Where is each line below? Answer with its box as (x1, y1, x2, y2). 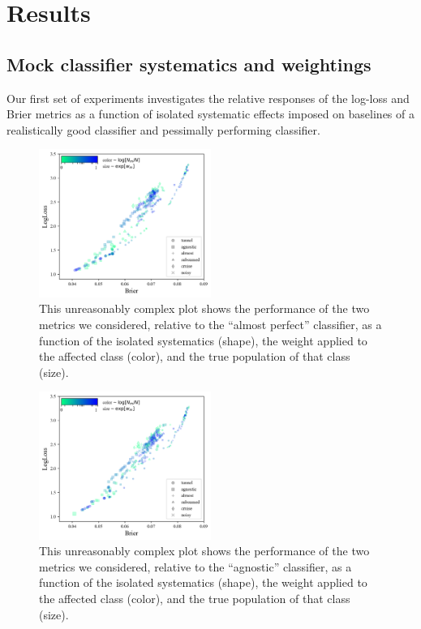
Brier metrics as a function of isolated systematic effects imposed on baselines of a (6, 105, 415, 122)
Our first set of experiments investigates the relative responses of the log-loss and (6, 89, 410, 106)
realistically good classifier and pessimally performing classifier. (6, 121, 320, 138)
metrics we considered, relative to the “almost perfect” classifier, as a (39, 315, 382, 332)
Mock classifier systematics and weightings (6, 51, 372, 76)
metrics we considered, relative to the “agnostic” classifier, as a (39, 558, 352, 575)
